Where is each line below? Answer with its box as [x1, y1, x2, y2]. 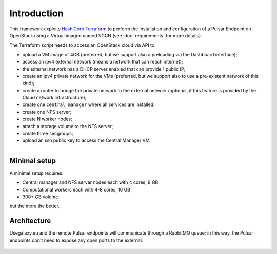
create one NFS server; [22, 109, 72, 115]
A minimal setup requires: [9, 170, 64, 176]
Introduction [9, 8, 64, 19]
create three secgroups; [22, 131, 73, 137]
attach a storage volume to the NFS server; [22, 123, 113, 129]
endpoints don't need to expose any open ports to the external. [9, 237, 143, 243]
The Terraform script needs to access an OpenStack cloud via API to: [9, 42, 156, 48]
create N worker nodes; [22, 116, 73, 122]
